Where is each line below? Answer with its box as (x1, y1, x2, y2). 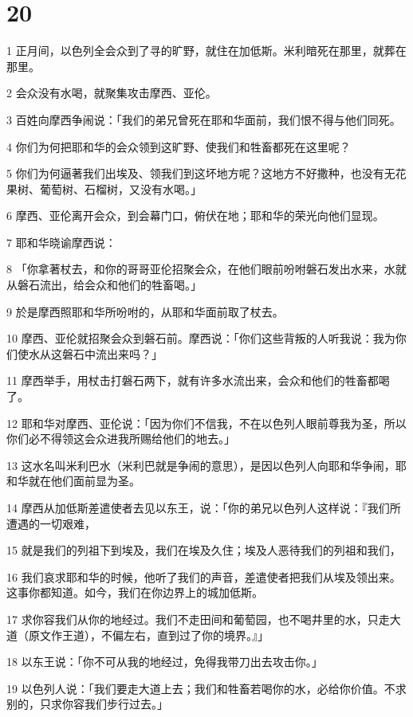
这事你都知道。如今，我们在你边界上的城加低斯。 (6, 584, 263, 601)
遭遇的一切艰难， (6, 515, 96, 531)
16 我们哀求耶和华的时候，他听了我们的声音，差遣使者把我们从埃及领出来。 (6, 568, 401, 585)
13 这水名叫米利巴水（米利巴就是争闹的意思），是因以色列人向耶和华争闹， (6, 456, 395, 473)
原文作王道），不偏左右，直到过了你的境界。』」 (28, 626, 269, 643)
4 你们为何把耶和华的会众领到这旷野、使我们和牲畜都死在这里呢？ (6, 138, 351, 155)
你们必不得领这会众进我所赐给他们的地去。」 (6, 430, 235, 447)
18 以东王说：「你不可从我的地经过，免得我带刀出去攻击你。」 (6, 653, 323, 670)
